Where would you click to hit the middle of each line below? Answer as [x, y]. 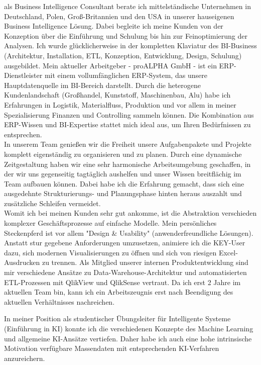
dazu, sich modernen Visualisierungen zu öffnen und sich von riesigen [110, 252]
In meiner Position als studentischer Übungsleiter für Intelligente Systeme [117, 318]
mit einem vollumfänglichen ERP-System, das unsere [126, 75]
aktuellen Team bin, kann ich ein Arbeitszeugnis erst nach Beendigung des [119, 292]
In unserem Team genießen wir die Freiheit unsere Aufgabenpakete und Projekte [128, 144]
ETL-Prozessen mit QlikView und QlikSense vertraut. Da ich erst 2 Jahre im [122, 282]
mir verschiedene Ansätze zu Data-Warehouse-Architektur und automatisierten [125, 272]
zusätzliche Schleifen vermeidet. [52, 203]
